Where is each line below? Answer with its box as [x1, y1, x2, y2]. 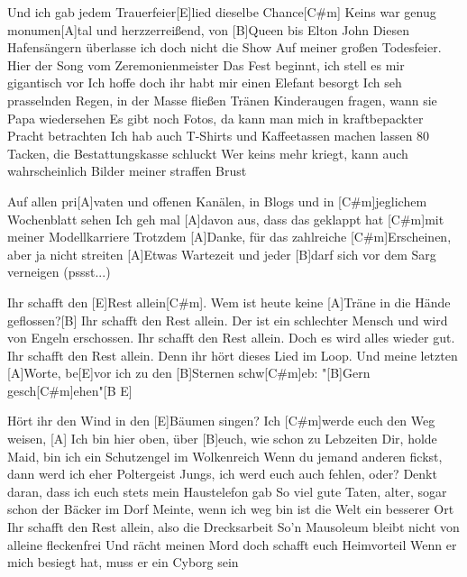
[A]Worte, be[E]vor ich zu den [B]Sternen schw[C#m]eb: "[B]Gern [7, 363, 371, 382]
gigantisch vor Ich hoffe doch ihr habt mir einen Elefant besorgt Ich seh [7, 73, 402, 92]
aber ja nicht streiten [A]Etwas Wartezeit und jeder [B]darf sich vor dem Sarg [7, 244, 436, 263]
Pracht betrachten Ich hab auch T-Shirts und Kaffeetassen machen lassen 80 [7, 126, 430, 145]
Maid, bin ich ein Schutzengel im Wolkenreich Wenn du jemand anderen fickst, [7, 446, 443, 465]
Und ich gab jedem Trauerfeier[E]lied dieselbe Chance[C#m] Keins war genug [7, 3, 436, 21]
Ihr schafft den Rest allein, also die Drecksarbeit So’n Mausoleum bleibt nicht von [7, 517, 460, 536]
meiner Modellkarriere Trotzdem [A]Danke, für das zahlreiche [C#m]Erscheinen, [7, 227, 452, 246]
